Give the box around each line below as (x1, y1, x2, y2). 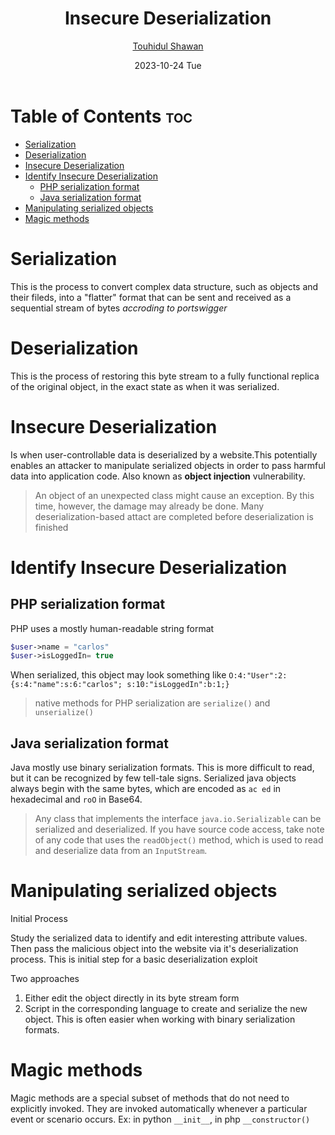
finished (34, 521, 69, 533)
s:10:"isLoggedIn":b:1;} (126, 680, 230, 690)
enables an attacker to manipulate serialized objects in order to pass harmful (10, 459, 326, 471)
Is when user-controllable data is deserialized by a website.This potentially (10, 448, 318, 461)
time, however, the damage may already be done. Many (34, 500, 265, 512)
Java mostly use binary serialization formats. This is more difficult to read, (10, 762, 315, 774)
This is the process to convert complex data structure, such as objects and (10, 280, 319, 292)
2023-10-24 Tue (134, 59, 202, 71)
